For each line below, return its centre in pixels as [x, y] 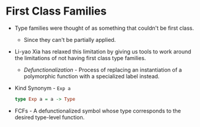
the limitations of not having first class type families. [80, 58]
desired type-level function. [50, 117]
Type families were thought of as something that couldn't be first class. [104, 28]
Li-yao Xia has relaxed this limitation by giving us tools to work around [103, 51]
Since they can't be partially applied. [70, 39]
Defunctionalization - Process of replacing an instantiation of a [103, 70]
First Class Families [56, 11]
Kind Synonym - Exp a [43, 88]
